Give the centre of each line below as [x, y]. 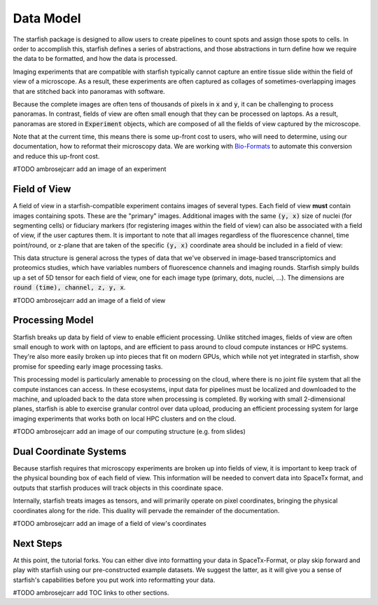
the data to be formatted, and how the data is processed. [95, 59]
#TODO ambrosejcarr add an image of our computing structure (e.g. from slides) [129, 432]
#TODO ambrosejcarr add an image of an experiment [90, 169]
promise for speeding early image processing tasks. [88, 366]
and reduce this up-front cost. [56, 156]
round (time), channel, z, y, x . [69, 287]
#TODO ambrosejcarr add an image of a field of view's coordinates [110, 523]
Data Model [47, 18]
